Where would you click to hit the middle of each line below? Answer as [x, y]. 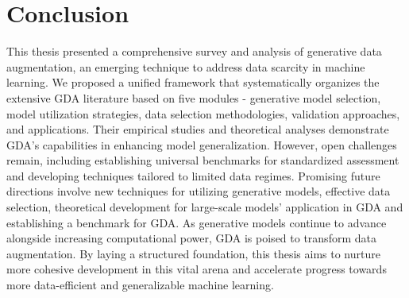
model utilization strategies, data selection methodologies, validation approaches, [203, 113]
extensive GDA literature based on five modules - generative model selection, [194, 97]
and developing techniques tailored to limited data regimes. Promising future [193, 175]
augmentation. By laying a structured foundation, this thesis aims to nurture [193, 253]
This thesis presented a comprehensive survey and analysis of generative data [194, 51]
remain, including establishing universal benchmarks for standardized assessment [203, 160]
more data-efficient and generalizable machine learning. [140, 285]
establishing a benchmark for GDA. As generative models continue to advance [197, 222]
